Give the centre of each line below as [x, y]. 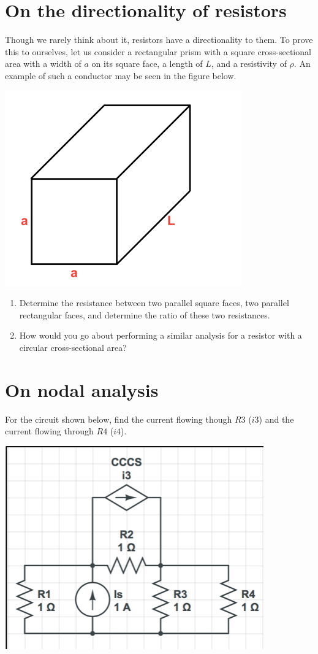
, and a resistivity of [249, 63]
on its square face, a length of [147, 63]
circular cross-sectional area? [73, 347]
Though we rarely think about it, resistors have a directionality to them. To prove [159, 40]
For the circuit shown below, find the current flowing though [119, 419]
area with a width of [43, 63]
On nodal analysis [82, 389]
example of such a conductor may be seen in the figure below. [121, 75]
